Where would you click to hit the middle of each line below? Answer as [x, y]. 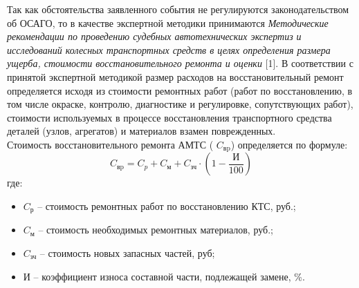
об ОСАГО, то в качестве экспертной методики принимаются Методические [168, 22]
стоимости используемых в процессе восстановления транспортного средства [169, 117]
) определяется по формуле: [289, 144]
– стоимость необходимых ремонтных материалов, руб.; [156, 230]
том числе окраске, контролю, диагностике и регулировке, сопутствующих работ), [180, 104]
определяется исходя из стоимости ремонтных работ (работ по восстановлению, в [180, 90]
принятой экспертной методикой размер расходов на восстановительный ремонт [175, 76]
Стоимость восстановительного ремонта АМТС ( [110, 144]
